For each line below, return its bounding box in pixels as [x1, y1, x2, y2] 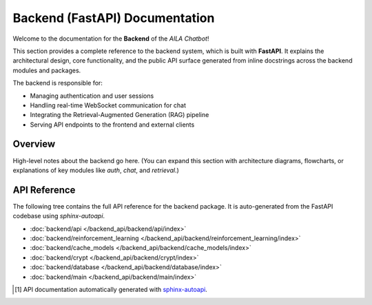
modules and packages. [12, 66, 81, 74]
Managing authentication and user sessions [30, 92, 154, 100]
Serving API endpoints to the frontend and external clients [30, 120, 195, 129]
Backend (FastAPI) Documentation [12, 10, 215, 25]
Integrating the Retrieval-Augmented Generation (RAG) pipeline [30, 111, 209, 119]
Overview [12, 138, 56, 150]
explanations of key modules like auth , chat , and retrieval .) [12, 166, 179, 174]
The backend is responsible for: [12, 79, 103, 87]
